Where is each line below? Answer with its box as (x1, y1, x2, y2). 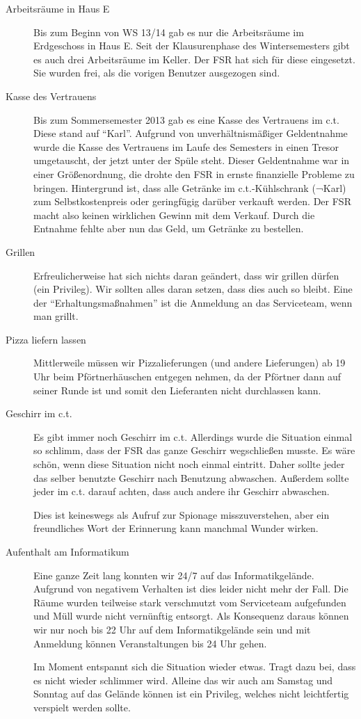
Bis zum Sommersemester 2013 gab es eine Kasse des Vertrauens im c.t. (33, 112, 339, 127)
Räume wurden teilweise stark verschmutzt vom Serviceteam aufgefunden (33, 595, 346, 609)
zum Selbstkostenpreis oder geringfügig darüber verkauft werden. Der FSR (33, 194, 351, 209)
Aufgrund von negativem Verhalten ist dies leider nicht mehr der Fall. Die (33, 581, 348, 596)
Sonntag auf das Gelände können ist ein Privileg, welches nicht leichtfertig (33, 686, 349, 701)
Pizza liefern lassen (6, 332, 86, 346)
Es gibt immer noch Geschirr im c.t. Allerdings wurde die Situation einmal (33, 429, 353, 444)
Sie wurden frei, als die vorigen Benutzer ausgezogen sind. (33, 65, 280, 80)
